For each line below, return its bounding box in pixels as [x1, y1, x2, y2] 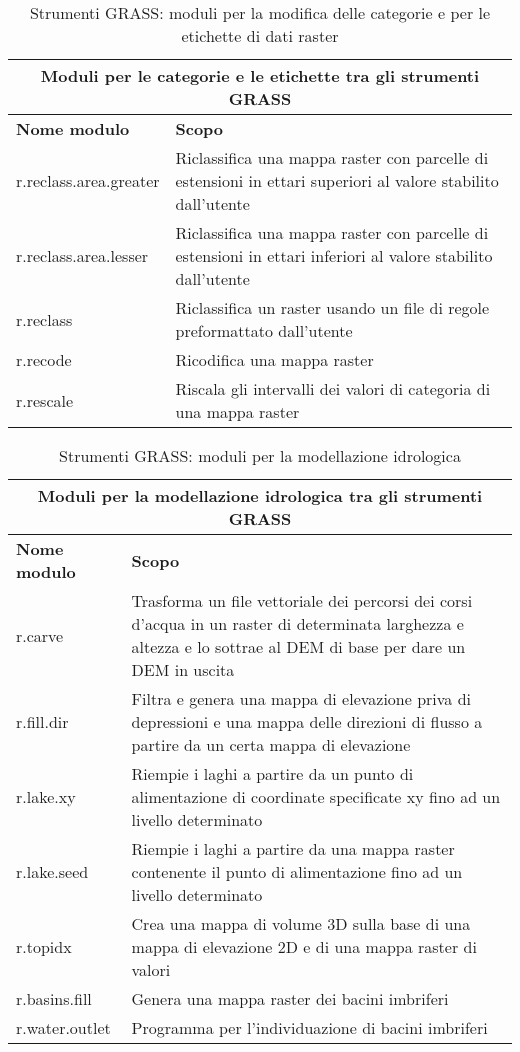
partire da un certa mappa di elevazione [131, 733, 411, 756]
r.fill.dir [16, 710, 69, 733]
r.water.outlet [16, 1016, 111, 1039]
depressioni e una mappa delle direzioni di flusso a [131, 710, 483, 733]
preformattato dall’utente [175, 319, 353, 342]
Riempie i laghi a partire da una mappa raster [131, 837, 455, 860]
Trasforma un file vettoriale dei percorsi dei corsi [131, 589, 473, 612]
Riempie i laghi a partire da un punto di [131, 762, 414, 785]
